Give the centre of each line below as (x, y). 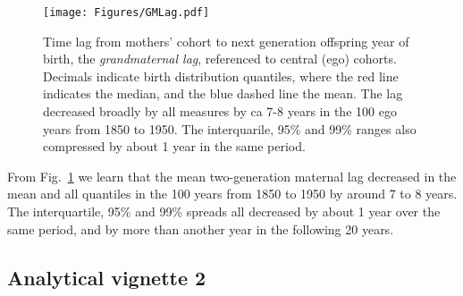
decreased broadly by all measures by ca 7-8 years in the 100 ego (220, 111)
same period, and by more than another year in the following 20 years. (201, 228)
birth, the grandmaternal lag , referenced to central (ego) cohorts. (220, 59)
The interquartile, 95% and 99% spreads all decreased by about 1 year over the (224, 211)
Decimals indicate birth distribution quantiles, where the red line (221, 76)
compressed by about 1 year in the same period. (174, 146)
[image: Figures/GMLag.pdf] (126, 13)
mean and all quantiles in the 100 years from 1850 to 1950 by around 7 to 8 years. (232, 194)
